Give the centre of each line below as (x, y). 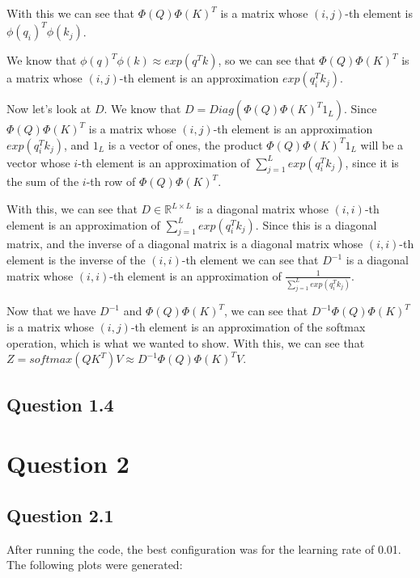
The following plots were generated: (95, 565)
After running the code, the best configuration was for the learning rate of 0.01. (204, 548)
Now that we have (51, 311)
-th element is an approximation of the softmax (248, 327)
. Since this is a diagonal (316, 224)
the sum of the (43, 181)
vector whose (38, 162)
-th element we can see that (250, 260)
